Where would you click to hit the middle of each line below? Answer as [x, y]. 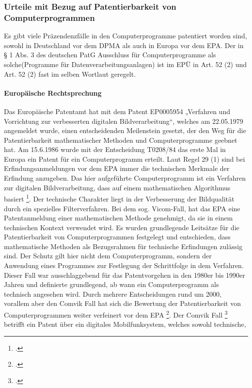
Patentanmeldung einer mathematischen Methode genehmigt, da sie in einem [118, 218]
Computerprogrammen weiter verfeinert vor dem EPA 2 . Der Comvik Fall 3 [116, 314]
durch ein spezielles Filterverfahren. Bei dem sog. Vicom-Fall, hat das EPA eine [122, 208]
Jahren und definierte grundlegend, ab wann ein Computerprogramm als [111, 284]
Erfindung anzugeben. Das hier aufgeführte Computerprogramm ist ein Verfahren [125, 178]
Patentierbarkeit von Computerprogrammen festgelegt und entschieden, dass [117, 237]
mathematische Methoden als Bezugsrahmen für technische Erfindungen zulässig [123, 246]
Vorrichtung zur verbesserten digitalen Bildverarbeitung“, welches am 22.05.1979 [124, 121]
